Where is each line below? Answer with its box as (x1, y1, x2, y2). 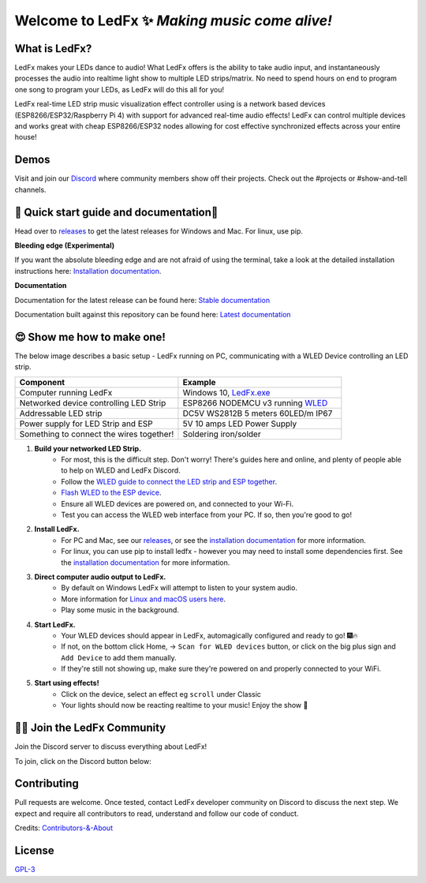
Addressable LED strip (19, 407, 103, 418)
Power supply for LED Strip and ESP (19, 418, 153, 429)
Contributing (14, 777, 79, 791)
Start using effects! (34, 679, 99, 688)
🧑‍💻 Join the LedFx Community (14, 721, 166, 735)
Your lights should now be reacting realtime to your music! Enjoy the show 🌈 (61, 701, 308, 710)
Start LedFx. (34, 619, 77, 629)
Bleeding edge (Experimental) (14, 241, 115, 250)
